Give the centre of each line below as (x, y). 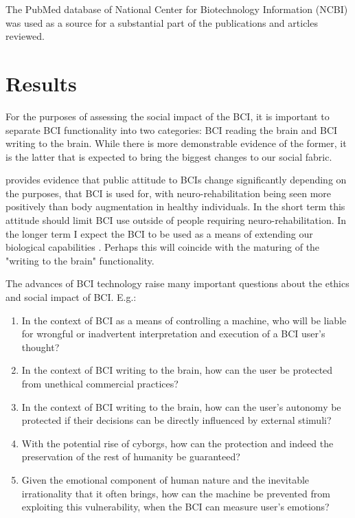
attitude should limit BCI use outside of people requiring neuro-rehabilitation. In (176, 220)
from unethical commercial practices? (100, 383)
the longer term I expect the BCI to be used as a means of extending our (159, 233)
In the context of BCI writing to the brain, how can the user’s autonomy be (181, 406)
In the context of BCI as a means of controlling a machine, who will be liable (184, 320)
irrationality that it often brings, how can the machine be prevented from (176, 493)
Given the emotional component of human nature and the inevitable (165, 479)
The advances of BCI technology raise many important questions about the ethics (177, 283)
